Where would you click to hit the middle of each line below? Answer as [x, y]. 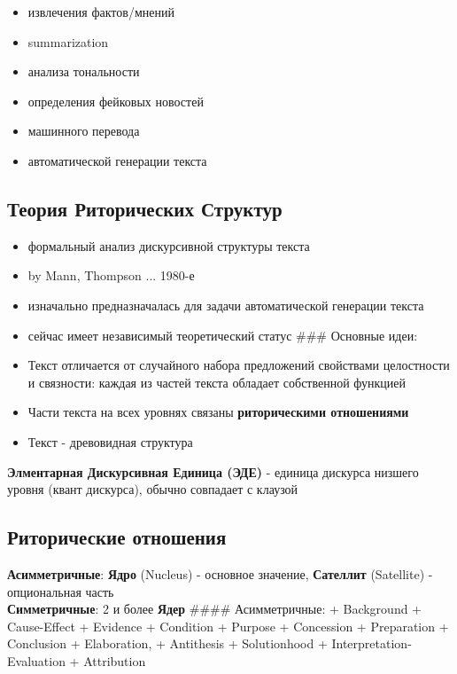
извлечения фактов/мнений [101, 12]
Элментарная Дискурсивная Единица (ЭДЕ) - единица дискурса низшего [213, 471]
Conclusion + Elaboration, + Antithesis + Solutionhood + [167, 643]
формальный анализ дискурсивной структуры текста [169, 245]
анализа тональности [84, 71]
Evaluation [36, 660]
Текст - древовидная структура [110, 441]
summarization [68, 41]
